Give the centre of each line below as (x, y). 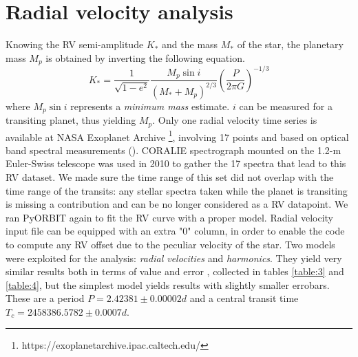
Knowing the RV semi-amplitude (75, 44)
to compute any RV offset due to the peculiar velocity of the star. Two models (170, 244)
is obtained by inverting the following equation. (145, 57)
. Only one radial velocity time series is (235, 120)
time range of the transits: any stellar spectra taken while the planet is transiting (177, 190)
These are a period (45, 298)
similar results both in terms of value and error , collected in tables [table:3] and (175, 271)
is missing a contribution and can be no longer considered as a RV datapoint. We (177, 204)
